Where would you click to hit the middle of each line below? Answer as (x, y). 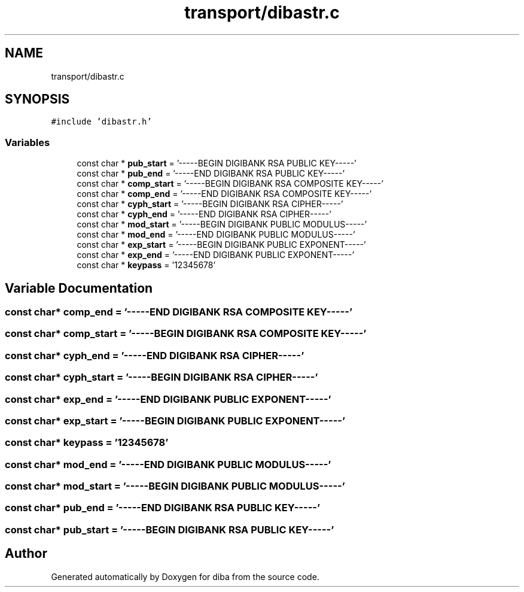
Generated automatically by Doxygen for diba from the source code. (185, 576)
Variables (28, 142)
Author (26, 554)
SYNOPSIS (37, 99)
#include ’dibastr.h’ (101, 122)
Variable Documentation (79, 288)
